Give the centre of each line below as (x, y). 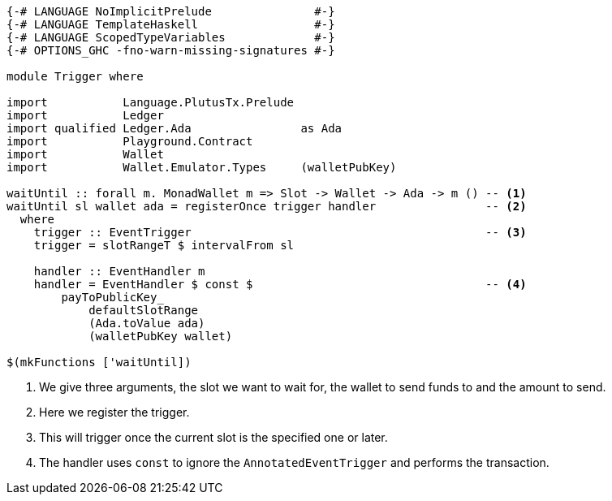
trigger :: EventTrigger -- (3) (280, 232)
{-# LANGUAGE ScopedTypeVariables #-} (171, 37)
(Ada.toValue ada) (147, 323)
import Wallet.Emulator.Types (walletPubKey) (202, 167)
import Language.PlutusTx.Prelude (151, 102)
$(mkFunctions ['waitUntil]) (99, 362)
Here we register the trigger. (114, 412)
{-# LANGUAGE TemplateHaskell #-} (171, 24)
